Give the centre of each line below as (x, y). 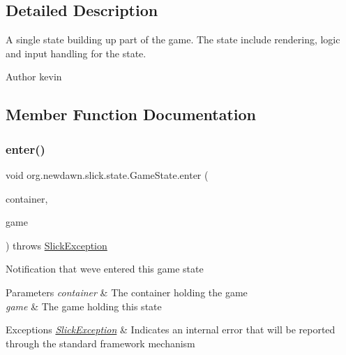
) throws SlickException (57, 245)
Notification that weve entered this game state (105, 269)
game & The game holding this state (84, 306)
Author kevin (34, 77)
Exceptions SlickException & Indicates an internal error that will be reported (171, 329)
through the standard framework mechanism (100, 343)
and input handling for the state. (76, 53)
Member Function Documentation (131, 114)
